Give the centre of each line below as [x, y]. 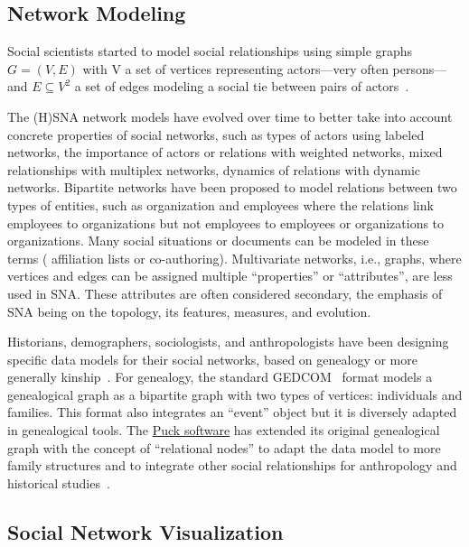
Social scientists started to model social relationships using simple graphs [210, 51]
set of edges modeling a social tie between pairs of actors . [247, 86]
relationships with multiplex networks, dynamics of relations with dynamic [214, 169]
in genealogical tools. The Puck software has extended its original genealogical [224, 430]
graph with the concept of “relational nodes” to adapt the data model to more [224, 447]
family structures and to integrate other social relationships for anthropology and [232, 465]
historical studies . [59, 482]
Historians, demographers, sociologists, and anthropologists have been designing [228, 342]
